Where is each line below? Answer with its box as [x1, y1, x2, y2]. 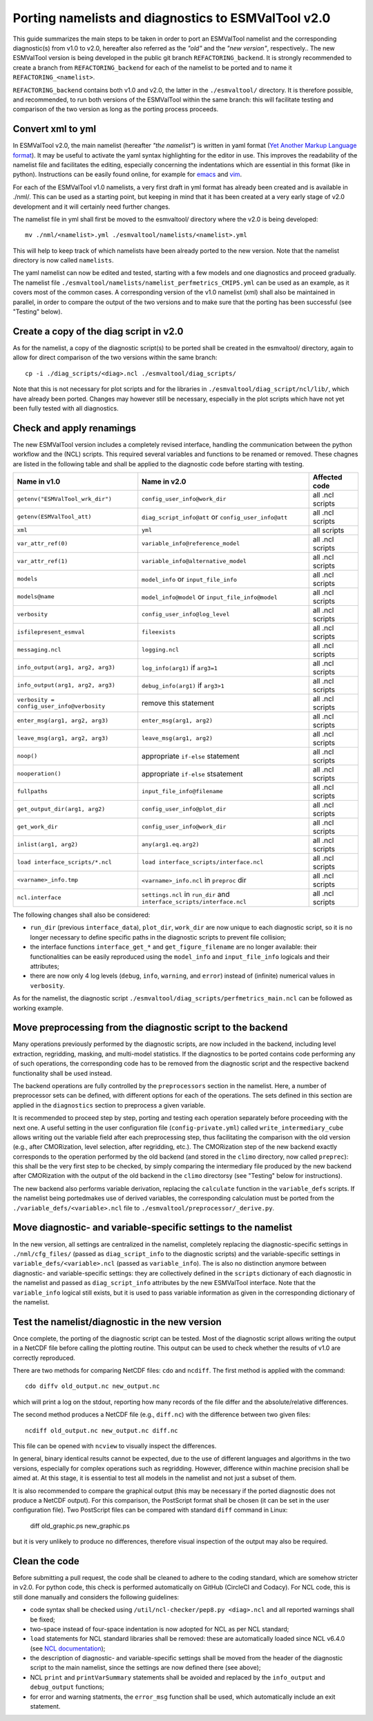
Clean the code [12, 1555, 79, 1567]
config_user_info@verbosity [17, 702, 106, 710]
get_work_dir [17, 823, 58, 830]
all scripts [312, 525, 345, 535]
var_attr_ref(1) [17, 558, 68, 565]
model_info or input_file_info [142, 574, 238, 584]
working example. [12, 1004, 64, 1012]
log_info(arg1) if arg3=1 [142, 663, 218, 672]
